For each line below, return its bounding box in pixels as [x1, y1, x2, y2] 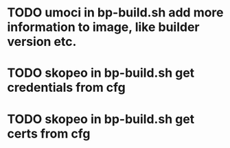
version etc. [7, 34, 77, 49]
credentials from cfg [7, 80, 126, 95]
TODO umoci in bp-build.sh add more [7, 5, 225, 21]
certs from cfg [7, 125, 91, 141]
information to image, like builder [7, 19, 200, 35]
